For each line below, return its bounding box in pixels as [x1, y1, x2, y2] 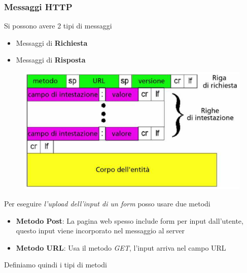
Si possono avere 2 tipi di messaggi [4, 20, 112, 31]
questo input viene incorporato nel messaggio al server [16, 225, 185, 236]
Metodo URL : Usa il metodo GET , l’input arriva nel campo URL [16, 242, 226, 253]
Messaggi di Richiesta [16, 37, 88, 48]
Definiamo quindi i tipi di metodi [4, 259, 107, 270]
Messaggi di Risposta [16, 54, 86, 65]
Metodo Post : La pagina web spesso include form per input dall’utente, [16, 215, 243, 226]
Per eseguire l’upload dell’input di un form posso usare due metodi [4, 198, 210, 208]
